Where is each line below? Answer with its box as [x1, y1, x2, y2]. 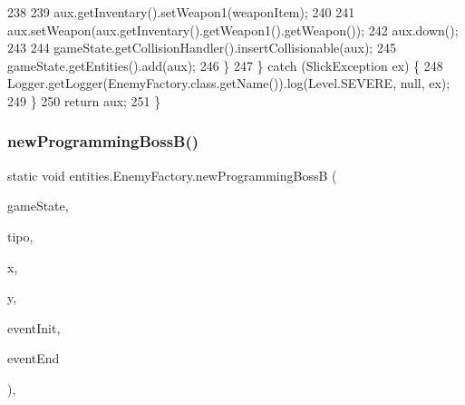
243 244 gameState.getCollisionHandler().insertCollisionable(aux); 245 [7, 38, 396, 57]
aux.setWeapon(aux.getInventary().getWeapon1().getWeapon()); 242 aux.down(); [7, 20, 459, 39]
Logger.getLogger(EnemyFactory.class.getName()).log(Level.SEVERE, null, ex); [7, 74, 450, 93]
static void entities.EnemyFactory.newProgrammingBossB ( [7, 165, 337, 184]
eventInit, [7, 318, 61, 337]
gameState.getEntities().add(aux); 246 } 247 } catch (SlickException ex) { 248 [7, 55, 443, 74]
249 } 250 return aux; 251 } [7, 91, 161, 110]
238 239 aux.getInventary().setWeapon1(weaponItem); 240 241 [7, 3, 355, 21]
